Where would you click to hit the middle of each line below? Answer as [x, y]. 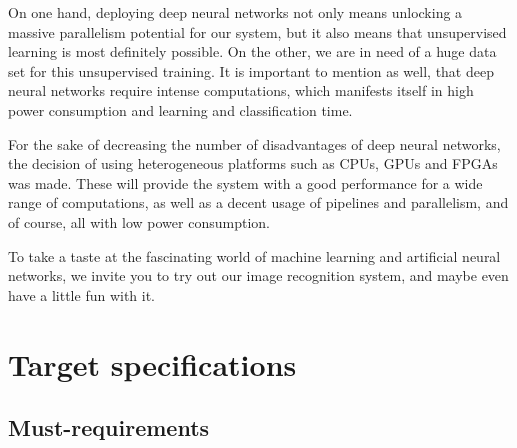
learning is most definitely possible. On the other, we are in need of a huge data [252, 51]
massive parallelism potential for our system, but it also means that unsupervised [257, 31]
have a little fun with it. [82, 294]
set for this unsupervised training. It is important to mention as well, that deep [251, 70]
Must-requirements [109, 427]
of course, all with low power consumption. [139, 221]
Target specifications [152, 363]
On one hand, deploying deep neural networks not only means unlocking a [235, 12]
